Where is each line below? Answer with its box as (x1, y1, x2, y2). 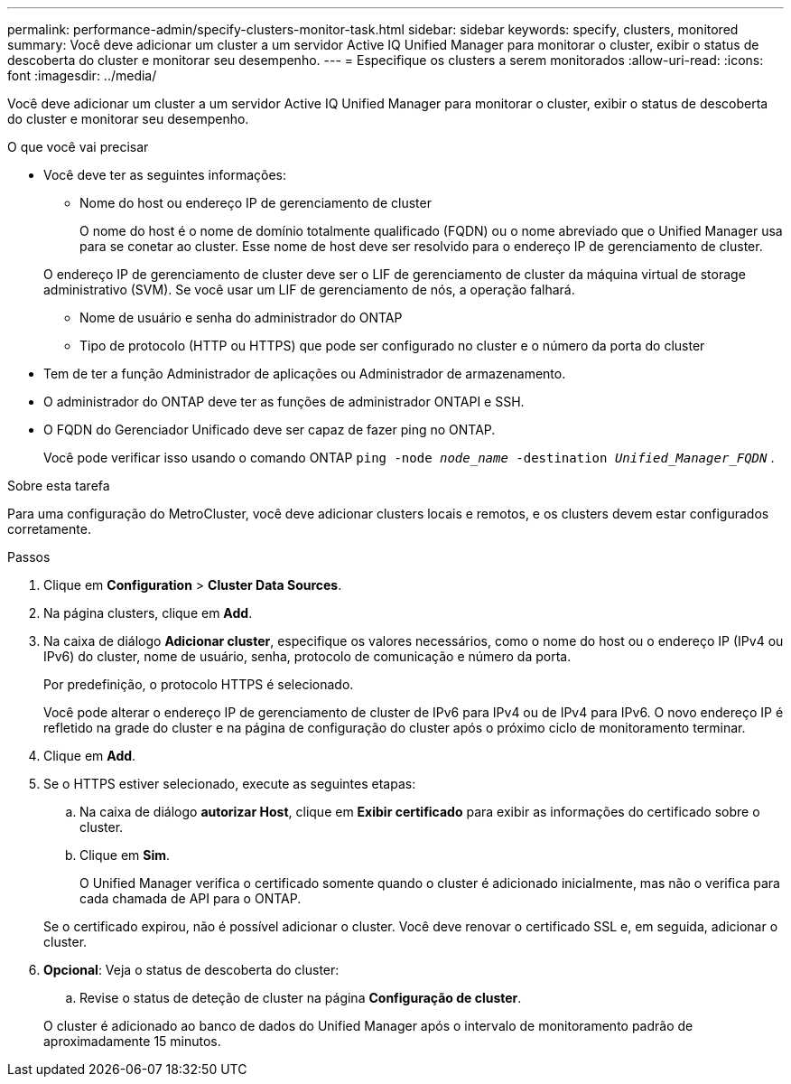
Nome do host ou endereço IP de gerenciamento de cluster (79, 195, 432, 210)
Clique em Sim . (79, 847, 171, 863)
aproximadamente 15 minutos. (43, 1033, 221, 1049)
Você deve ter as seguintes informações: (43, 167, 287, 182)
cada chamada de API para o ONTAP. (79, 891, 302, 906)
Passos (7, 549, 51, 565)
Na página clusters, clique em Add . (43, 605, 253, 621)
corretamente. (7, 521, 91, 537)
